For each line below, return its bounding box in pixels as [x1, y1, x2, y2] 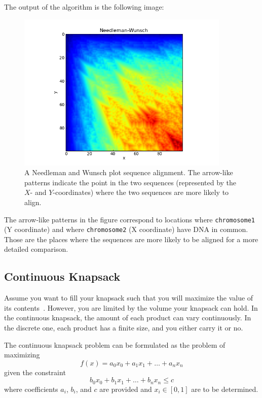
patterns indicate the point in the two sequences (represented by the [24, 177, 237, 187]
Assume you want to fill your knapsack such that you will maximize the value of [4, 292, 253, 303]
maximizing [4, 349, 40, 360]
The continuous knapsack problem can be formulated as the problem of [4, 339, 226, 350]
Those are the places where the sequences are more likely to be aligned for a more [4, 234, 258, 244]
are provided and [99, 383, 152, 394]
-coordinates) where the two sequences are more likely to [53, 187, 229, 197]
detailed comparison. [4, 244, 68, 254]
